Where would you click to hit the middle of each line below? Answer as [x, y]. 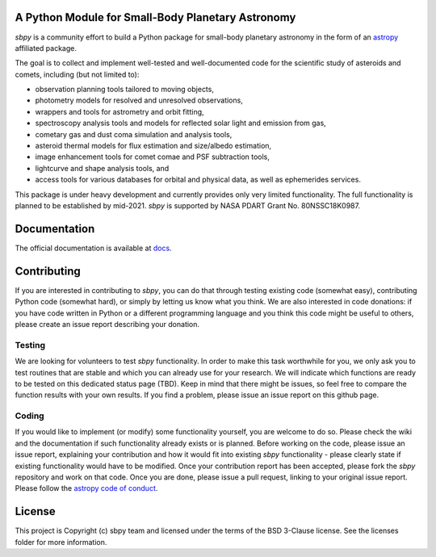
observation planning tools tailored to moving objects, [124, 90]
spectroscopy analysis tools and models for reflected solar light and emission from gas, [180, 123]
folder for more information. [61, 542]
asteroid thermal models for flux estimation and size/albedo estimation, [153, 146]
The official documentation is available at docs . [94, 248]
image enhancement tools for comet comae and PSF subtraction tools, [153, 157]
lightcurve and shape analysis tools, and [102, 168]
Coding [29, 416]
